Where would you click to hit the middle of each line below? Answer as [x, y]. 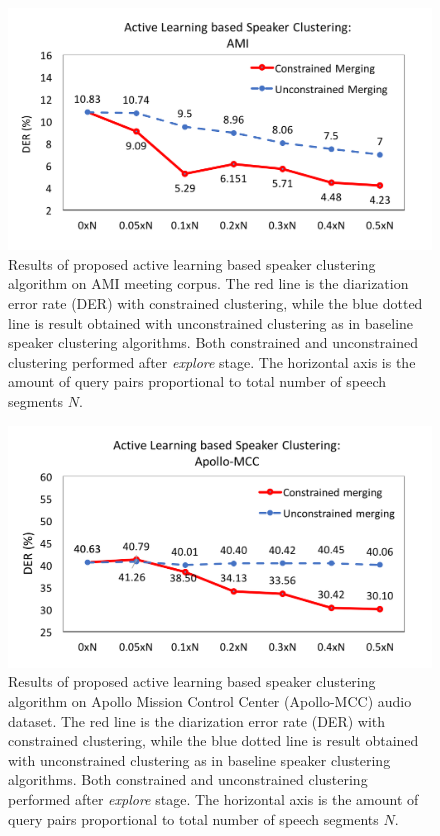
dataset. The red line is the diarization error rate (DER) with [197, 720]
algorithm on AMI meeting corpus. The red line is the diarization [208, 283]
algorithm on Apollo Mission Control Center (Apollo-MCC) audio [210, 700]
